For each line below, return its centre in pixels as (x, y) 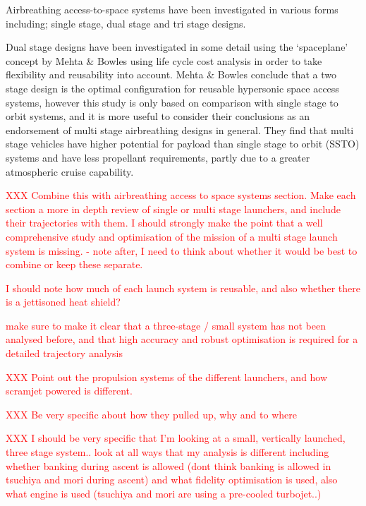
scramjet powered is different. (69, 391)
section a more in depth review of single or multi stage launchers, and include (173, 209)
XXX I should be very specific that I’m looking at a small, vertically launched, (176, 438)
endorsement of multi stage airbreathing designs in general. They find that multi (180, 129)
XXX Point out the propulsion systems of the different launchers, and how (167, 377)
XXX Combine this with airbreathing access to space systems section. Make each (181, 195)
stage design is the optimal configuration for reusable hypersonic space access (172, 88)
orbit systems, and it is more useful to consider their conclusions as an (158, 116)
